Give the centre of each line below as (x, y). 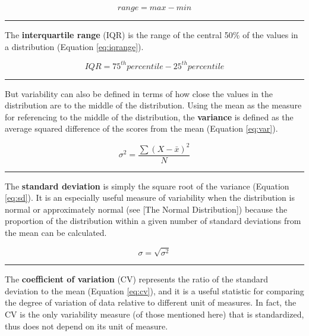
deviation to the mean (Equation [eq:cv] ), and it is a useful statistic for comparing (154, 290)
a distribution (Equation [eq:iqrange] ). (74, 46)
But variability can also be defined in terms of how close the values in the (139, 93)
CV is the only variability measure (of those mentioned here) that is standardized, (154, 314)
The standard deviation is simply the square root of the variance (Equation (147, 186)
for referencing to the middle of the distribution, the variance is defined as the (149, 116)
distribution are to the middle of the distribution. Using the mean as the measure (153, 105)
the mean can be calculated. (56, 232)
